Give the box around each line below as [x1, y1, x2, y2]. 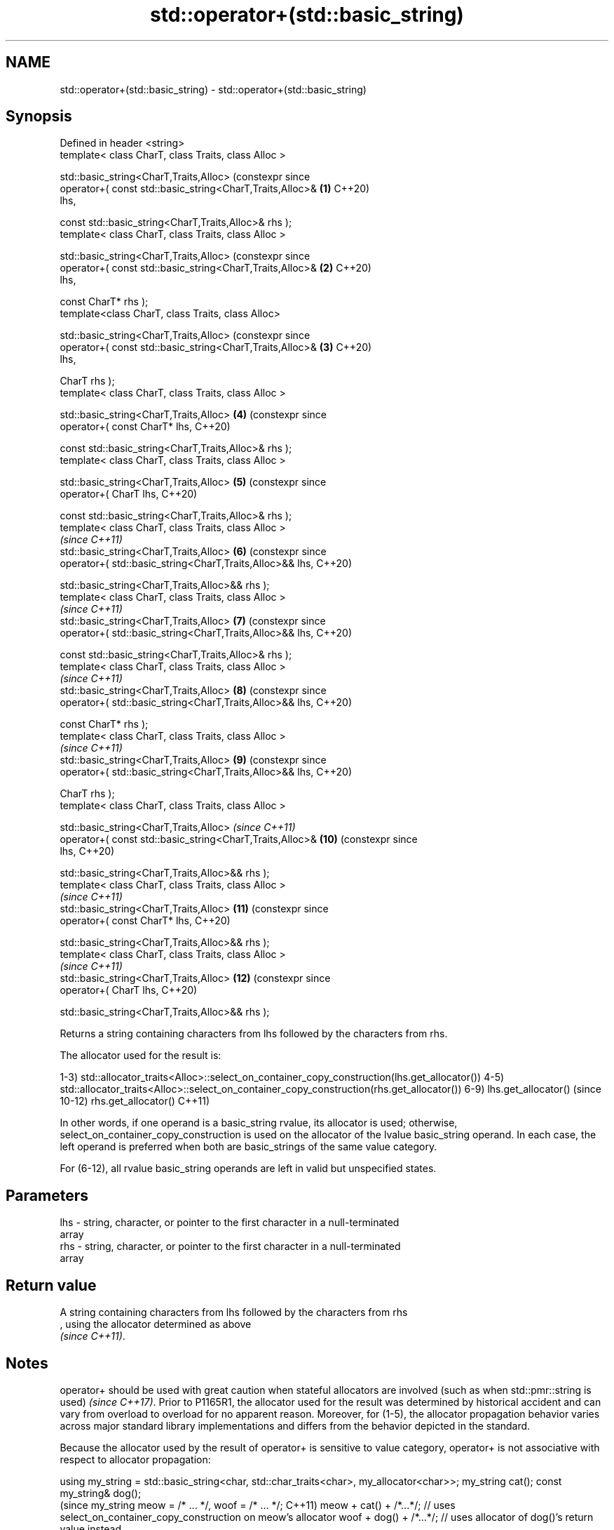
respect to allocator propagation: [60, 1453, 211, 1465]
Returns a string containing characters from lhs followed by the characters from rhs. [60, 1027, 448, 1040]
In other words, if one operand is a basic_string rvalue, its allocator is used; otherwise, [60, 1117, 458, 1129]
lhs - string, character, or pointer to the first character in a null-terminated [60, 1216, 400, 1229]
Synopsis [6, 107, 72, 126]
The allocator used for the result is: [60, 1049, 221, 1062]
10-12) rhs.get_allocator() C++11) [60, 1095, 210, 1107]
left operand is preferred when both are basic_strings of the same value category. [60, 1140, 437, 1153]
